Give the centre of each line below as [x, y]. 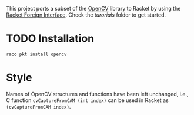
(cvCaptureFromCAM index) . [39, 106]
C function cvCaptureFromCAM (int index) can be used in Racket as [87, 100]
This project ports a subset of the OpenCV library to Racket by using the [93, 9]
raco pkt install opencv [36, 54]
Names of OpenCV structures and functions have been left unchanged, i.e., [97, 94]
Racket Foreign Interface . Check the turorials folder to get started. [86, 15]
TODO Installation [50, 39]
